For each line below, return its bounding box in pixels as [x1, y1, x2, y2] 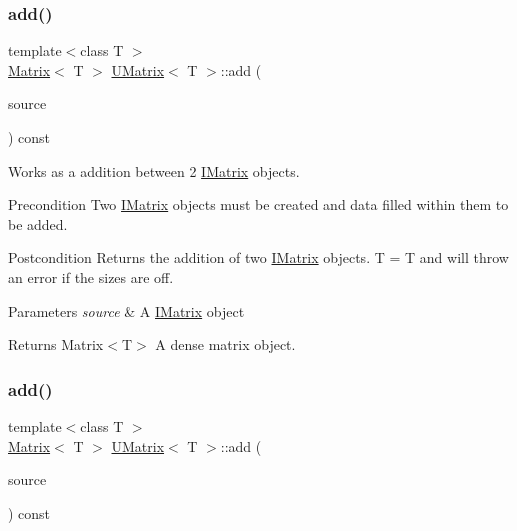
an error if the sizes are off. [8, 266, 174, 287]
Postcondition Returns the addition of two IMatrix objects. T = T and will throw [8, 247, 509, 268]
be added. [8, 213, 68, 234]
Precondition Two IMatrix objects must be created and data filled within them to [8, 194, 509, 215]
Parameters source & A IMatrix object [8, 300, 245, 321]
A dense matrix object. [155, 334, 296, 355]
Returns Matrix [8, 334, 104, 355]
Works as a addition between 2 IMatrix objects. [8, 160, 300, 181]
